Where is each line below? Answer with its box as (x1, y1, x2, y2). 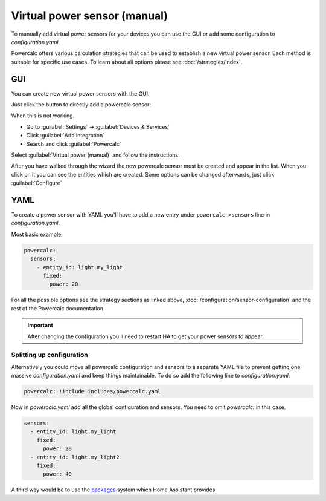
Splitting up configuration (11, 351, 88, 359)
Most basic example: (11, 231, 63, 238)
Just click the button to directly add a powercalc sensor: (11, 101, 151, 108)
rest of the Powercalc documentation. (11, 304, 105, 312)
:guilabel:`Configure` (11, 179, 63, 187)
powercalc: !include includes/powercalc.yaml (24, 388, 161, 395)
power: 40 (43, 471, 72, 477)
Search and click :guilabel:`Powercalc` (26, 140, 121, 148)
